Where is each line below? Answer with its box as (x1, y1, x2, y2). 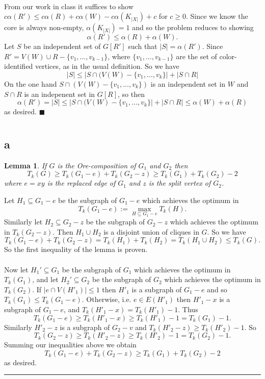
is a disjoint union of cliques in (103, 226, 199, 237)
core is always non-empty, (4, 22, 84, 33)
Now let (4, 264, 29, 274)
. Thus (178, 304, 198, 314)
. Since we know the (186, 11, 248, 21)
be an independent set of (23, 41, 101, 52)
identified (4, 61, 33, 71)
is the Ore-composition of (57, 160, 136, 170)
